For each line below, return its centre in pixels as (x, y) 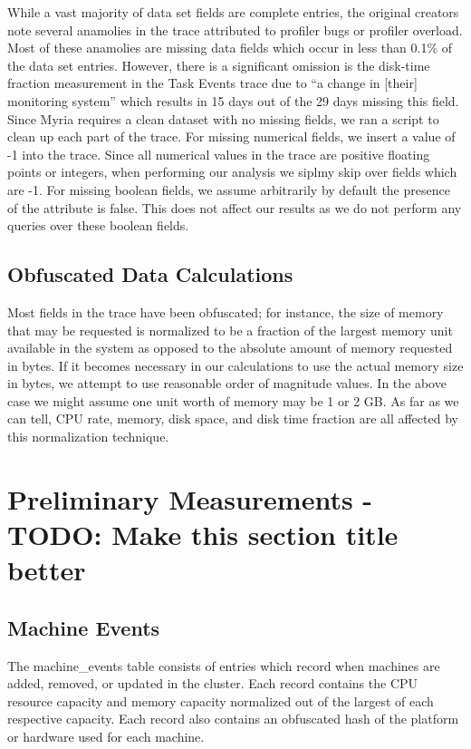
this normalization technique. (88, 437)
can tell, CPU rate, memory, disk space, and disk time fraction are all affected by (233, 418)
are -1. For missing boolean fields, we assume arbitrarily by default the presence (229, 189)
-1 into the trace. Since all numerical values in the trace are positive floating (219, 154)
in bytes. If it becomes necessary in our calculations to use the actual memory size (235, 365)
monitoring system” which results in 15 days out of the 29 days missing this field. (233, 100)
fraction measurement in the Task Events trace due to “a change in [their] (212, 83)
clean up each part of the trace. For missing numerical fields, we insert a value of (231, 136)
